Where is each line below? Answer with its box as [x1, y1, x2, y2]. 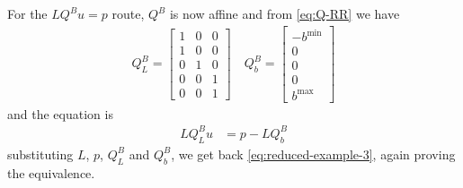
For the [7, 4, 48, 22]
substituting [7, 144, 74, 163]
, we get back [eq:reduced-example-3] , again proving [171, 144, 456, 163]
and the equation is [7, 104, 113, 123]
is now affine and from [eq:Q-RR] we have [169, 4, 400, 22]
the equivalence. [7, 163, 95, 182]
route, [111, 4, 145, 22]
